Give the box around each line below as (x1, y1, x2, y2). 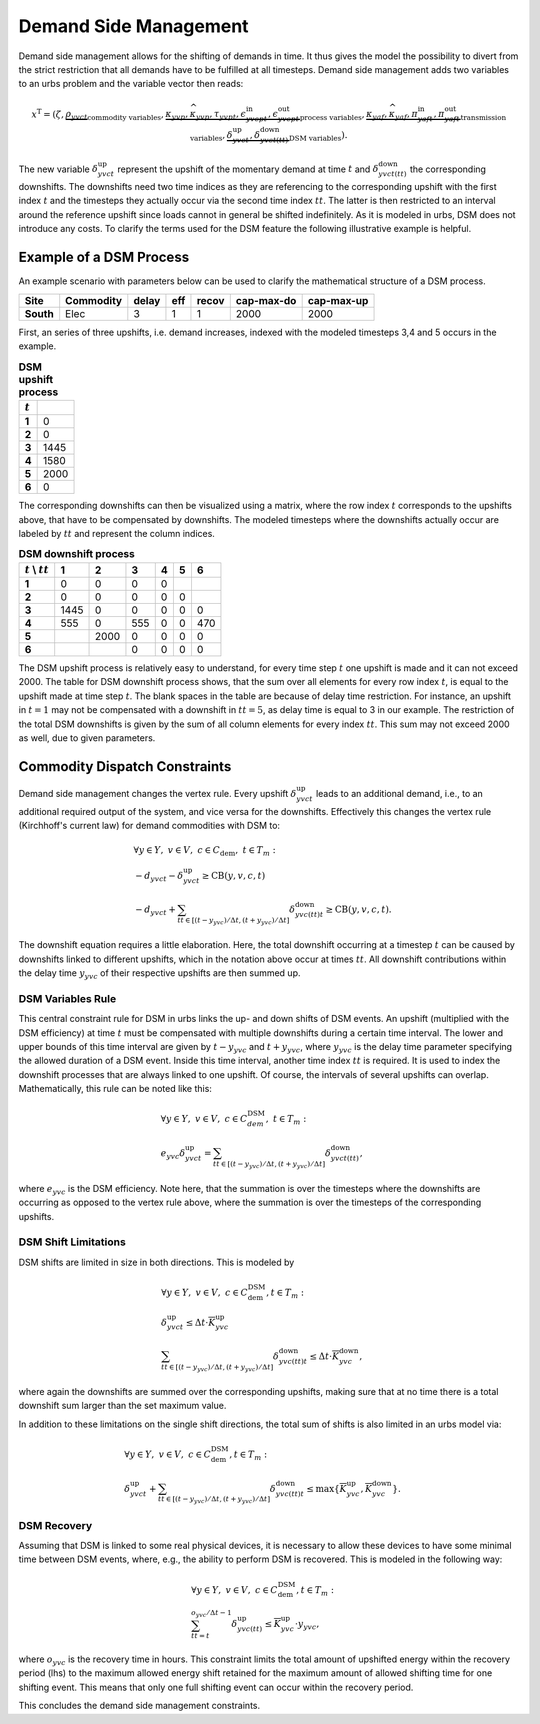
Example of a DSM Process (18, 249, 190, 266)
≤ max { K (306, 1483, 347, 1494)
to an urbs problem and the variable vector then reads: (18, 78, 244, 90)
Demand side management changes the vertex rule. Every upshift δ (18, 787, 297, 799)
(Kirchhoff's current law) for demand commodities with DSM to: (18, 819, 280, 831)
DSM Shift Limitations (18, 1235, 127, 1249)
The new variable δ (18, 163, 99, 175)
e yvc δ (160, 1148, 186, 1161)
